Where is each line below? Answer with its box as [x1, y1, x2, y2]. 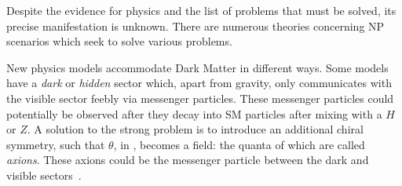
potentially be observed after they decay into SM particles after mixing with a [6, 105, 382, 122]
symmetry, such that [6, 136, 105, 152]
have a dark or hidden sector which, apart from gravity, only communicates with [6, 75, 392, 91]
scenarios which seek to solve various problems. [6, 33, 232, 49]
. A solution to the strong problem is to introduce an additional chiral [27, 121, 364, 137]
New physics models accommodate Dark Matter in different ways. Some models [6, 59, 389, 75]
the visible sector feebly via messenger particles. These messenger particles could [6, 89, 394, 106]
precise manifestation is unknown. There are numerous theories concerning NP [6, 17, 385, 34]
